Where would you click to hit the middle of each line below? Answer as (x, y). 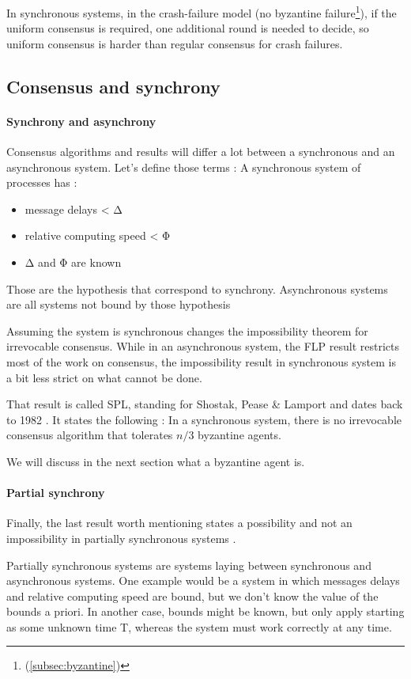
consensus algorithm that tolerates (90, 435)
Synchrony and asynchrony (81, 121)
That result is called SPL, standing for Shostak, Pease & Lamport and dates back (205, 404)
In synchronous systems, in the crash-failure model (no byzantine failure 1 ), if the (202, 11)
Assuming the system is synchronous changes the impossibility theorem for (187, 330)
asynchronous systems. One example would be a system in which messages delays (203, 580)
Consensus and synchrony (113, 86)
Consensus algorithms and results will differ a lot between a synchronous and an (201, 152)
